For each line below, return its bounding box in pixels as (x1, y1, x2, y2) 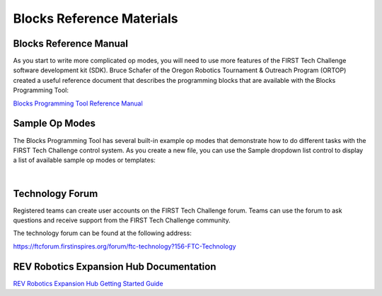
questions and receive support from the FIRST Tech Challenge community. (13, 216, 231, 224)
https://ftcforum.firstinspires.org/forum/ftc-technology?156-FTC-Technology (13, 241, 236, 251)
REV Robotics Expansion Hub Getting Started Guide (13, 279, 163, 288)
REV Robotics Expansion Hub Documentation (13, 261, 216, 273)
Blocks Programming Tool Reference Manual (13, 99, 143, 108)
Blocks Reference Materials (13, 11, 178, 26)
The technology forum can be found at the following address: (13, 229, 192, 237)
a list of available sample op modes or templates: (13, 156, 156, 164)
